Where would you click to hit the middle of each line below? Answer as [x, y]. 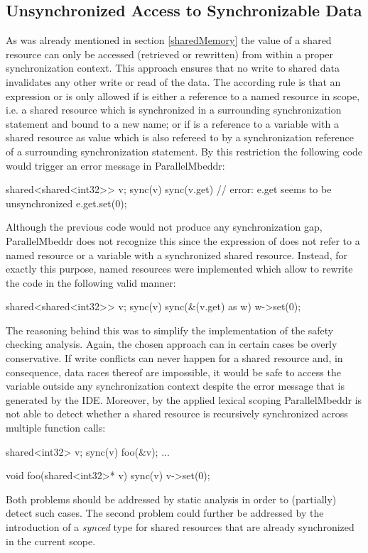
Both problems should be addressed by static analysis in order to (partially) [171, 499]
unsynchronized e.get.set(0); [66, 203]
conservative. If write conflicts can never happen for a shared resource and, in [174, 358]
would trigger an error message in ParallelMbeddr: [115, 165]
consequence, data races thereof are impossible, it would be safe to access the [173, 372]
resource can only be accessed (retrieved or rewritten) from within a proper [170, 54]
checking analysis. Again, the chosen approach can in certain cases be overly [172, 344]
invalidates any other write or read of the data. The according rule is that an [173, 81]
